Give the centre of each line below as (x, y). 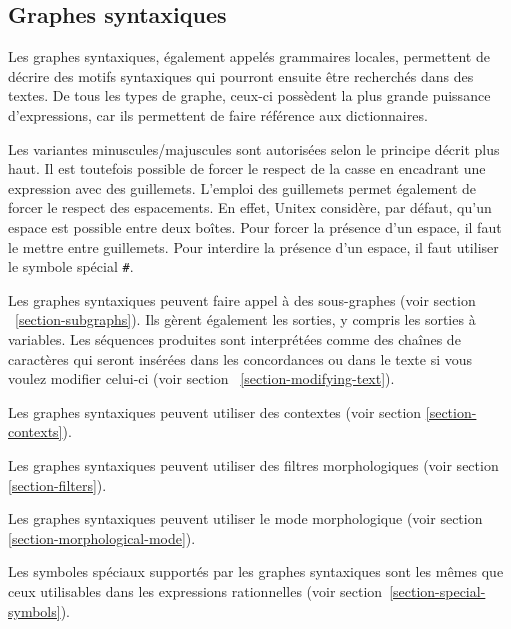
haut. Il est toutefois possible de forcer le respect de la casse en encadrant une (247, 168)
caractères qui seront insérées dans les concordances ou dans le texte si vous (240, 358)
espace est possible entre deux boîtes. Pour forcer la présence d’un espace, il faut (255, 226)
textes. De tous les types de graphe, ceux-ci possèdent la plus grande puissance (249, 95)
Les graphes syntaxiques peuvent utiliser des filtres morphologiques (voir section (253, 464)
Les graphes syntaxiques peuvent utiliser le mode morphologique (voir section (245, 518)
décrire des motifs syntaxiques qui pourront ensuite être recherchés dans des (241, 75)
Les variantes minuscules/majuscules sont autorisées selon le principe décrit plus (254, 148)
